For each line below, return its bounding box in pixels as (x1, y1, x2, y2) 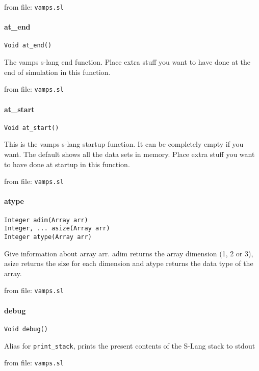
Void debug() (4, 325, 48, 333)
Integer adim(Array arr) (4, 216, 88, 224)
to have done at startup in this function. (4, 158, 130, 169)
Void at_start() (4, 124, 59, 131)
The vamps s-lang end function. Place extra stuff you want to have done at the (4, 57, 251, 67)
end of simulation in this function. (4, 66, 111, 77)
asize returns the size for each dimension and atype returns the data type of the (4, 258, 253, 269)
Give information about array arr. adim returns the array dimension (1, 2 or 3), (4, 248, 253, 258)
